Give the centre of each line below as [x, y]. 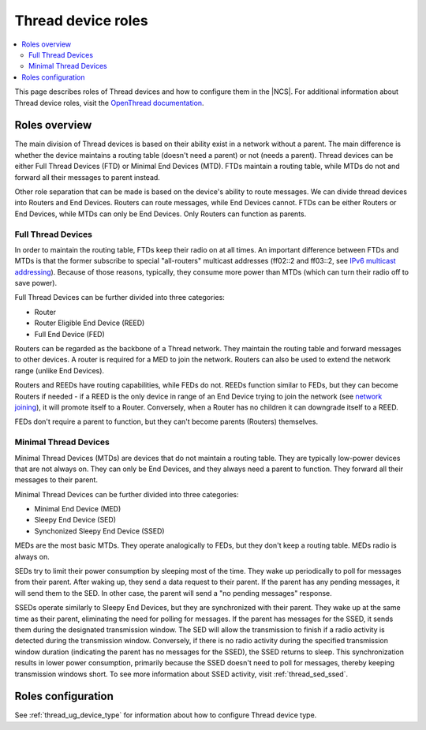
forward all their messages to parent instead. [88, 177]
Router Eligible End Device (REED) [90, 323]
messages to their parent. [56, 480]
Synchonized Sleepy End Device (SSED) [99, 531]
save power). [36, 283]
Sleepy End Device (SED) [75, 520]
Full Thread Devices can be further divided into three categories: [120, 298]
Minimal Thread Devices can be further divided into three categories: [127, 494]
